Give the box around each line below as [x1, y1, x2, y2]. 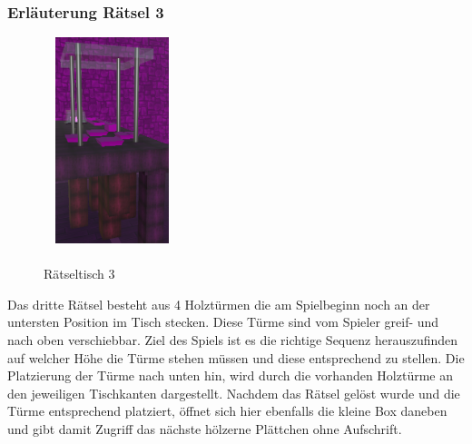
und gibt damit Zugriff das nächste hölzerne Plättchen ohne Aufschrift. [7, 419, 402, 438]
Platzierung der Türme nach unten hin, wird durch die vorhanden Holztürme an [7, 366, 454, 385]
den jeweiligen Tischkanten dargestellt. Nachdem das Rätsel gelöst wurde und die [7, 383, 460, 402]
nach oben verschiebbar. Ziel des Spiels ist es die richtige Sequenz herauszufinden [7, 330, 458, 349]
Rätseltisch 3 [44, 264, 115, 283]
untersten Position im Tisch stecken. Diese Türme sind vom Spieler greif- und [7, 312, 439, 331]
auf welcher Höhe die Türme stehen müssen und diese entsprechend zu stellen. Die [7, 348, 465, 367]
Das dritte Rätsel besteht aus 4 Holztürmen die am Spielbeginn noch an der [7, 294, 430, 313]
